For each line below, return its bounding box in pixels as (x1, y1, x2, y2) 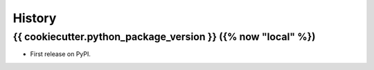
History (12, 10, 57, 26)
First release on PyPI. (30, 50, 91, 58)
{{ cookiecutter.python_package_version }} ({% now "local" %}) (12, 30, 316, 43)
